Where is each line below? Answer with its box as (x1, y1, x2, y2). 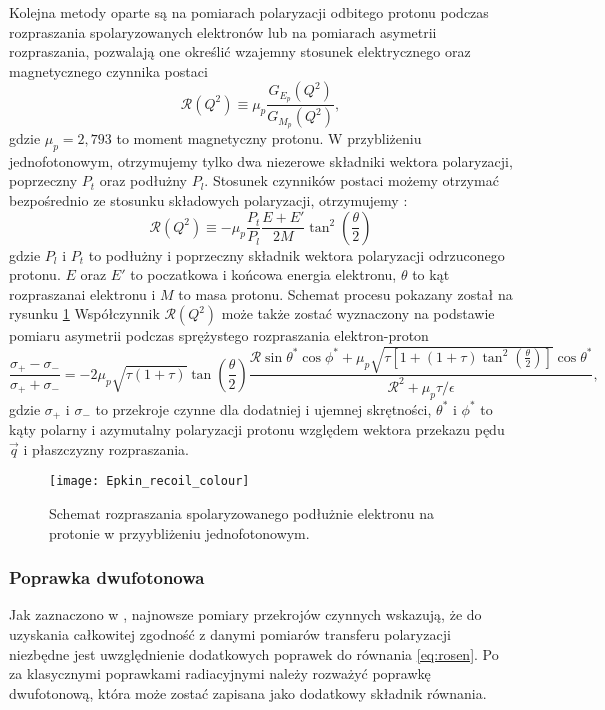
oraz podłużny (99, 170, 187, 191)
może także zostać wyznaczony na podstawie (221, 303, 495, 324)
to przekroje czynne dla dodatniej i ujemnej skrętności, (95, 398, 432, 419)
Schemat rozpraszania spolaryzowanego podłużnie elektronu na (49, 502, 434, 523)
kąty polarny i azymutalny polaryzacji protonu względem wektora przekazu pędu (9, 419, 505, 440)
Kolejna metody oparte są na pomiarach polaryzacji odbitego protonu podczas (9, 2, 489, 22)
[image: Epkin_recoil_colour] (49, 474, 250, 489)
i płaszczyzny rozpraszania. (23, 438, 189, 459)
